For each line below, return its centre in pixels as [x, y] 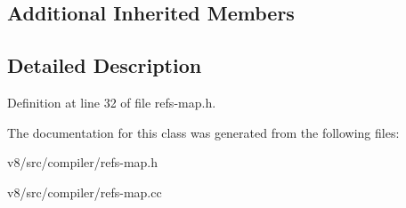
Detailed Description [105, 65]
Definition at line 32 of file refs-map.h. [112, 102]
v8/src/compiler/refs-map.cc [85, 192]
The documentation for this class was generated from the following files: [203, 132]
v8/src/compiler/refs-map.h [83, 162]
